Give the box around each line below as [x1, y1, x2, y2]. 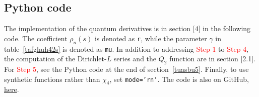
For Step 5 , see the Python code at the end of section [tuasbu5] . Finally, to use [4, 64, 249, 74]
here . [4, 84, 19, 94]
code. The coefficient [4, 33, 68, 43]
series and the [113, 53, 157, 64]
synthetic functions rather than [4, 73, 100, 84]
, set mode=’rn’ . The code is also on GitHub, [109, 73, 249, 84]
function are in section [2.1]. [169, 53, 255, 64]
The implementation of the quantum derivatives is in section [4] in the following [4, 23, 251, 34]
